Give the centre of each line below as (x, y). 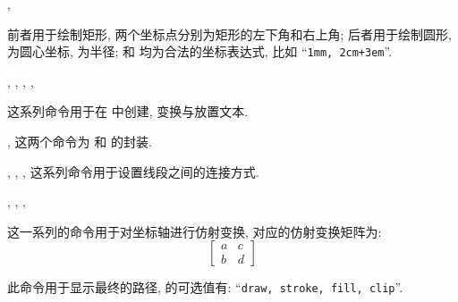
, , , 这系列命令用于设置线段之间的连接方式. (133, 171)
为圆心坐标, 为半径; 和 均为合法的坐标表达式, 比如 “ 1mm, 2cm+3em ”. (200, 51)
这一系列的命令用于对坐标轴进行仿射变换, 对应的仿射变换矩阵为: (195, 231)
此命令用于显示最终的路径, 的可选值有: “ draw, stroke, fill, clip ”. (205, 287)
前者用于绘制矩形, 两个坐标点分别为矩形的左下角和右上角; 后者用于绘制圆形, (229, 34)
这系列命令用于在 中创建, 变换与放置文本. (128, 111)
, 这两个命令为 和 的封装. (80, 142)
